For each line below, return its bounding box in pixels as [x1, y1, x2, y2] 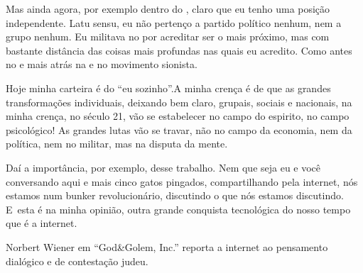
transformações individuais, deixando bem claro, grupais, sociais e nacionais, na [6, 94, 352, 109]
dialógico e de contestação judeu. [6, 253, 148, 268]
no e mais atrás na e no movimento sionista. [6, 57, 197, 72]
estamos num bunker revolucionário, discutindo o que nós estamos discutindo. [6, 188, 344, 203]
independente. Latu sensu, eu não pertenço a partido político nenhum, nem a [6, 15, 342, 30]
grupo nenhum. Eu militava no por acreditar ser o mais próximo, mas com [6, 29, 330, 44]
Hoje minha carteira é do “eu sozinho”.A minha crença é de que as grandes [6, 80, 331, 95]
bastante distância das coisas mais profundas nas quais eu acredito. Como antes [6, 43, 352, 57]
